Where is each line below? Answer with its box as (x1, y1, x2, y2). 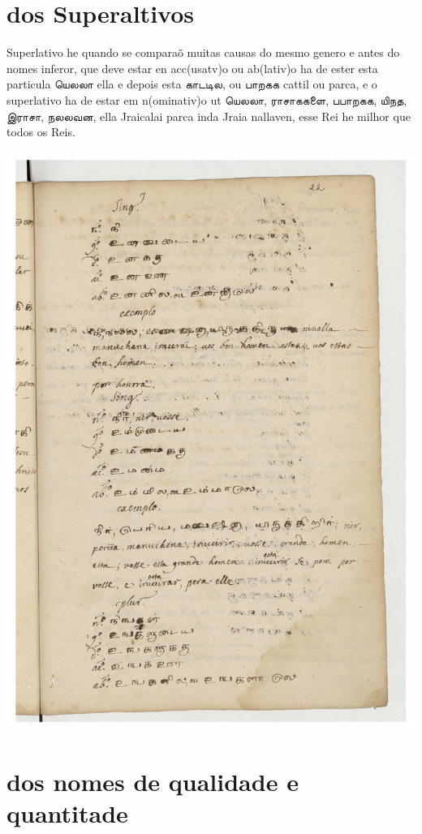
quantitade (6, 796, 128, 829)
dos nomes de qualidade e (6, 764, 299, 797)
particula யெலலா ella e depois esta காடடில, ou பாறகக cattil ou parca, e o (6, 75, 377, 92)
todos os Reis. (6, 123, 75, 140)
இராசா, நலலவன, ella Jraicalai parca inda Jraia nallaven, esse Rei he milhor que (6, 107, 411, 124)
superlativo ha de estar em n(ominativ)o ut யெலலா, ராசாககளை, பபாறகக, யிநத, (6, 91, 407, 108)
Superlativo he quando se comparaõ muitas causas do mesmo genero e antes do (6, 44, 400, 61)
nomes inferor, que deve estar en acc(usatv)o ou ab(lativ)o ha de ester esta (6, 59, 378, 76)
